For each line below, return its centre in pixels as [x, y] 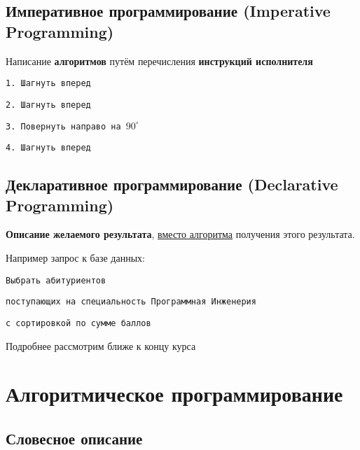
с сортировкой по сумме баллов [78, 323]
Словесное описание [74, 438]
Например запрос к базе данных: [75, 258]
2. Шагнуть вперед [48, 105]
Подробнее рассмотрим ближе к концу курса [101, 345]
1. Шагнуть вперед [48, 84]
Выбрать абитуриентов [56, 280]
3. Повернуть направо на [63, 126]
